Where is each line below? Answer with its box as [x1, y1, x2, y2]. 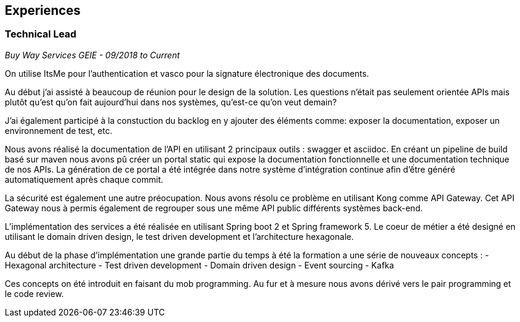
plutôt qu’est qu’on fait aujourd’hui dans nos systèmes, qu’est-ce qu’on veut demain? [5, 96, 337, 107]
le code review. [5, 288, 64, 299]
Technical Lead [5, 28, 77, 40]
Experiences [5, 3, 81, 18]
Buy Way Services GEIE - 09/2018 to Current [5, 49, 180, 60]
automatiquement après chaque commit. [5, 174, 164, 185]
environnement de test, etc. [5, 125, 112, 136]
